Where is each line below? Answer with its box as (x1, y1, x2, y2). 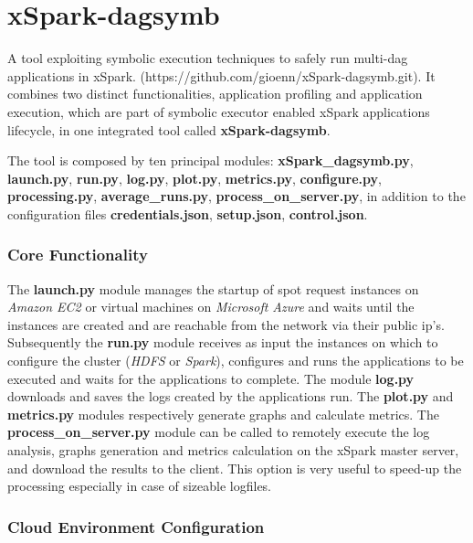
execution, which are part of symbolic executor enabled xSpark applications (7, 101, 430, 121)
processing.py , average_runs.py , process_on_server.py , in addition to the (7, 186, 466, 206)
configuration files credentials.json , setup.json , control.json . (7, 204, 368, 223)
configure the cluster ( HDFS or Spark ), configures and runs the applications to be (7, 351, 464, 370)
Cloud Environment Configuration (7, 515, 265, 538)
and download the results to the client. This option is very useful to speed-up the (7, 458, 462, 477)
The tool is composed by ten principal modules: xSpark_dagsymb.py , (7, 151, 414, 170)
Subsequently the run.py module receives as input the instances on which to (7, 333, 438, 352)
